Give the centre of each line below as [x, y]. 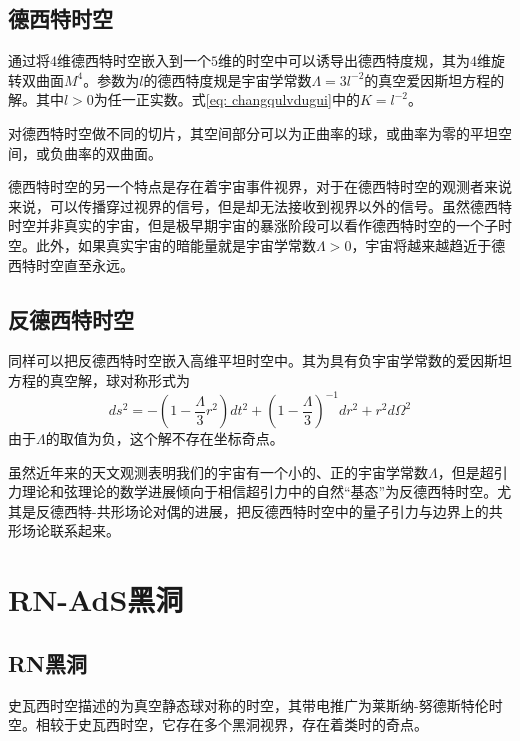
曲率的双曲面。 [112, 152]
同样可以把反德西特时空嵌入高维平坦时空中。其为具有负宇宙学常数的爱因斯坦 [260, 360]
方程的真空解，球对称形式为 [99, 379]
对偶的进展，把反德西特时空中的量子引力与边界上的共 [327, 510]
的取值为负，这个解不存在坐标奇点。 [164, 438]
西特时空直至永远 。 [71, 264]
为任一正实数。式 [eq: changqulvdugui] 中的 [226, 99]
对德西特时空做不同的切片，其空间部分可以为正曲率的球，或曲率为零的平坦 [253, 132]
